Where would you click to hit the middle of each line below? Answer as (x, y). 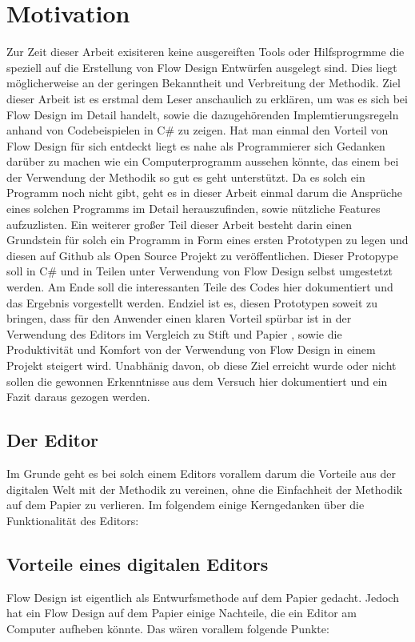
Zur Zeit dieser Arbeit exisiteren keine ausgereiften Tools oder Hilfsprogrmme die (206, 52)
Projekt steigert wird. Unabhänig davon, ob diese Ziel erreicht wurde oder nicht (202, 365)
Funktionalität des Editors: (73, 520)
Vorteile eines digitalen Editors (138, 563)
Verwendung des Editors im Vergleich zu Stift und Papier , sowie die (174, 333)
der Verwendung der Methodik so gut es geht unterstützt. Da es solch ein (186, 177)
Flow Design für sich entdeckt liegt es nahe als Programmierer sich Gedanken (196, 145)
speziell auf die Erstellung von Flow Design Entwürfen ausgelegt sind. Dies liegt (202, 67)
